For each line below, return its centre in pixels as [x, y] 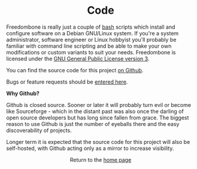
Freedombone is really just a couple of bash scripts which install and [91, 27]
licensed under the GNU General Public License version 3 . [78, 59]
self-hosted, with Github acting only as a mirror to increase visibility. [90, 148]
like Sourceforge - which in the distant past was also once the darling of [95, 111]
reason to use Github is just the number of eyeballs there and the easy [93, 124]
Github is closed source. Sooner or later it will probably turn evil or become [99, 105]
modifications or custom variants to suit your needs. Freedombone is [91, 52]
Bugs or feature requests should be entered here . [67, 82]
